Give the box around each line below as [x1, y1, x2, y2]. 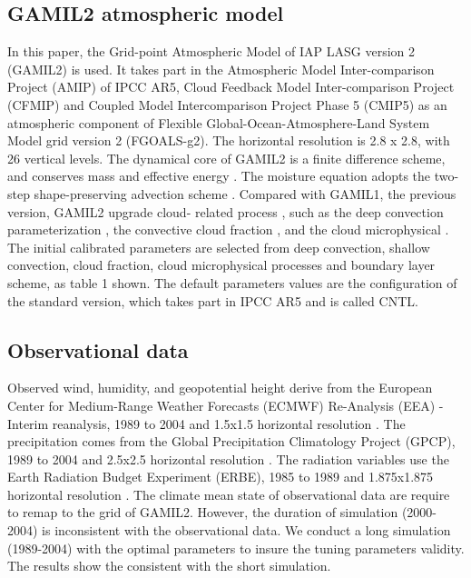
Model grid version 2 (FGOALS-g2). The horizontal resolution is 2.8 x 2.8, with [7, 131, 450, 150]
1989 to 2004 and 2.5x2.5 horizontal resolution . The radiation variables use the [7, 449, 449, 468]
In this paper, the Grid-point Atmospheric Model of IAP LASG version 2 [7, 42, 416, 61]
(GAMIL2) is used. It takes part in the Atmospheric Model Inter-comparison [7, 59, 435, 78]
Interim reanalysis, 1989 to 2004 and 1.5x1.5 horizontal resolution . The [7, 414, 406, 433]
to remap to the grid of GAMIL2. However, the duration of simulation [7, 503, 398, 522]
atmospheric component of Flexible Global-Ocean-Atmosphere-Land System [7, 113, 430, 132]
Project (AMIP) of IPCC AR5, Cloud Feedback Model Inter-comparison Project [7, 77, 455, 96]
